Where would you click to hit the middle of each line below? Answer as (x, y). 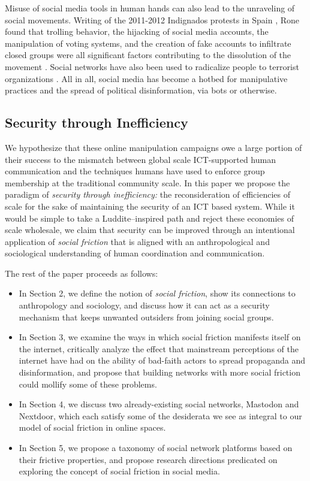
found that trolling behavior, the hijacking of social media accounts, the (137, 31)
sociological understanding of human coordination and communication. (135, 253)
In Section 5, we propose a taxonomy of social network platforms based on (156, 448)
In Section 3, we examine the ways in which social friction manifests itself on (160, 337)
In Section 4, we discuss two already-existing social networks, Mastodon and (159, 404)
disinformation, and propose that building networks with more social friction (159, 372)
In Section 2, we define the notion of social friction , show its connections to (157, 293)
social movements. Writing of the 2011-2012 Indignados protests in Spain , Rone (152, 19)
